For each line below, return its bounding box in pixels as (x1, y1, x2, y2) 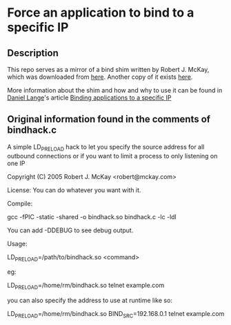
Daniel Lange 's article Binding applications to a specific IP (7, 93, 172, 102)
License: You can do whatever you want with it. (7, 185, 141, 194)
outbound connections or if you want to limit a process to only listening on (7, 151, 218, 160)
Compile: (7, 199, 33, 207)
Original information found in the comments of (7, 113, 211, 125)
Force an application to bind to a (7, 5, 194, 21)
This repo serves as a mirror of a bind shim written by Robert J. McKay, (7, 66, 210, 73)
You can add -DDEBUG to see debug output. (7, 226, 134, 234)
